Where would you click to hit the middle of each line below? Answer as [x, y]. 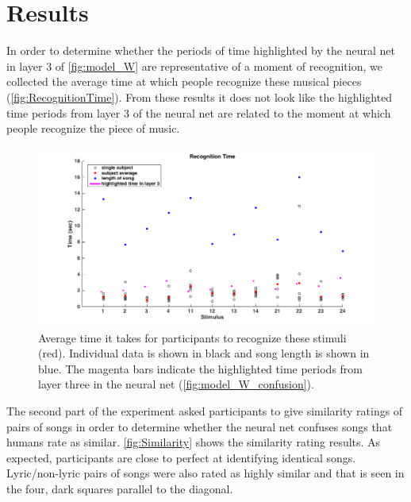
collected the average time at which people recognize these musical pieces [184, 81]
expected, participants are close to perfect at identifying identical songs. [181, 457]
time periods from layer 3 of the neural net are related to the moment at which [199, 112]
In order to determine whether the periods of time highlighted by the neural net [201, 50]
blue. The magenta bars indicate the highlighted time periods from [201, 368]
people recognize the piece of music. [93, 128]
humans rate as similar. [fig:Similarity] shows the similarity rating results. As [194, 442]
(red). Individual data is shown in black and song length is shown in [204, 353]
